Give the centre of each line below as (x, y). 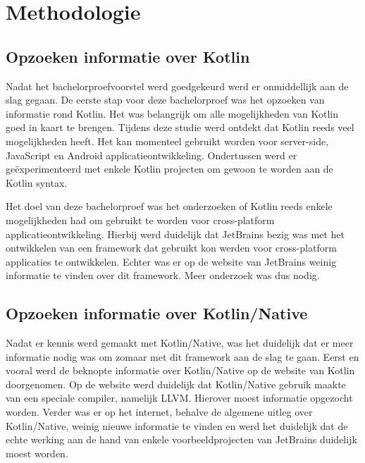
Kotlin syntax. (37, 182)
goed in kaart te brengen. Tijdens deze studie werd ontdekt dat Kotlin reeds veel (180, 127)
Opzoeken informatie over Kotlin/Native (157, 313)
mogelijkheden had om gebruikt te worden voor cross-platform (140, 220)
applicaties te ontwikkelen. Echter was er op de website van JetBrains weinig (171, 261)
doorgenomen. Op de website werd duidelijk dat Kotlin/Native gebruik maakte (176, 384)
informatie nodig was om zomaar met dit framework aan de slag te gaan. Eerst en (182, 356)
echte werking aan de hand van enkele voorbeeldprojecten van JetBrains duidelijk (181, 439)
